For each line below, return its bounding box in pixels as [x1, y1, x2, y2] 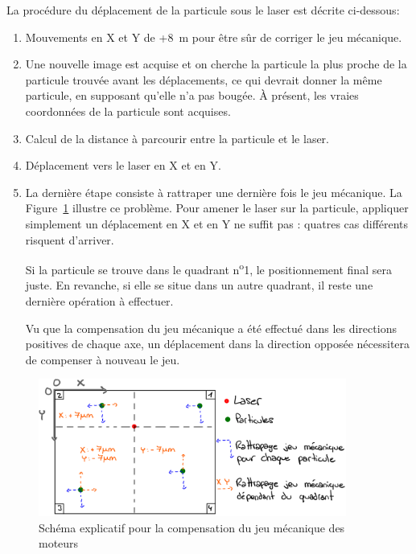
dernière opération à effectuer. [25, 292, 174, 309]
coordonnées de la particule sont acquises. [25, 102, 231, 119]
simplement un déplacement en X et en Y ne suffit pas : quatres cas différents [25, 215, 409, 232]
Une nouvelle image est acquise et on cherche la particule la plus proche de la [25, 55, 407, 72]
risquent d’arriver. [25, 231, 114, 248]
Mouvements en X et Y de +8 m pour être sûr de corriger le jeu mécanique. [25, 28, 402, 45]
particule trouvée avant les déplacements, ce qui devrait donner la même [25, 71, 382, 88]
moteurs [39, 535, 79, 552]
